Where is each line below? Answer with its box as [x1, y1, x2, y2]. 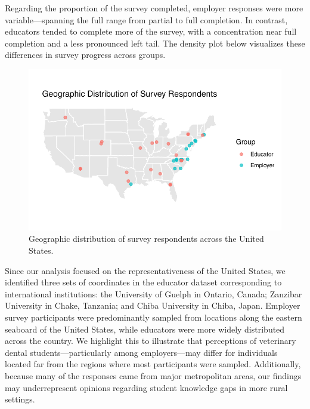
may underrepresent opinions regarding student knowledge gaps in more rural [5, 381, 288, 393]
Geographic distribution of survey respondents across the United [29, 232, 264, 245]
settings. [5, 393, 35, 405]
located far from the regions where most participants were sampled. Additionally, [5, 358, 301, 370]
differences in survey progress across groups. [5, 48, 166, 61]
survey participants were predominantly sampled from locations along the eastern [5, 310, 302, 323]
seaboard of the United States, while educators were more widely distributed [5, 322, 285, 335]
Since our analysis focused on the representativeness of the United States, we [5, 264, 286, 276]
